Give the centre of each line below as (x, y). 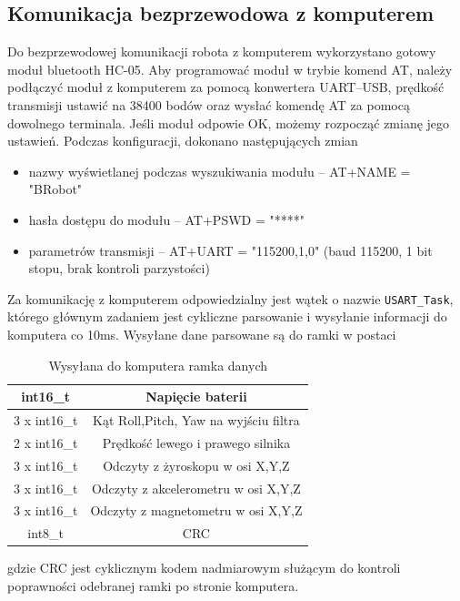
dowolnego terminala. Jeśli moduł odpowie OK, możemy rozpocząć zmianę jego (229, 122)
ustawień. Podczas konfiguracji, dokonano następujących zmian (183, 141)
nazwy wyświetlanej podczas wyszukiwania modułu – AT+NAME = (220, 171)
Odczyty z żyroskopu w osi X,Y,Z (196, 465)
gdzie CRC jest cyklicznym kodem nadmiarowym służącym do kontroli (204, 568)
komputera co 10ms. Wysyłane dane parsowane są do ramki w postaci (202, 334)
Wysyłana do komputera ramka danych (158, 365)
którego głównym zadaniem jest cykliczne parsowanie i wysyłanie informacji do (227, 316)
